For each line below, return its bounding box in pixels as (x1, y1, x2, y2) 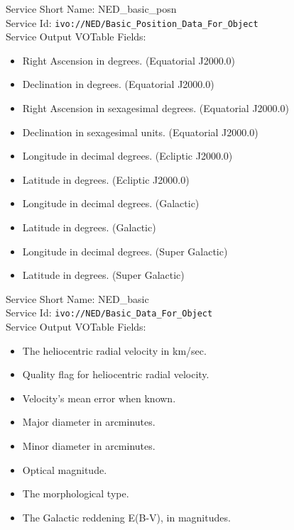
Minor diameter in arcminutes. (22, 438, 156, 453)
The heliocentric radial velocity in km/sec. (22, 343, 207, 358)
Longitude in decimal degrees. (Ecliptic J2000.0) (22, 148, 233, 163)
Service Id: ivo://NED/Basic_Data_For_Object (6, 305, 213, 320)
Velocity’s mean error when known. (22, 390, 176, 405)
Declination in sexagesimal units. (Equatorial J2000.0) (22, 124, 258, 139)
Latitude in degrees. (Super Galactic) (22, 267, 185, 282)
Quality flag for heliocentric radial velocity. (22, 367, 209, 382)
